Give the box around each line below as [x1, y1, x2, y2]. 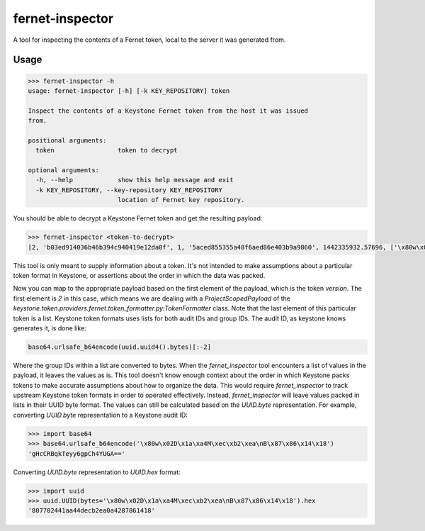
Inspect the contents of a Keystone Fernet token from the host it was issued [28, 106, 308, 115]
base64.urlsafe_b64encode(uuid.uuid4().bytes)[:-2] [28, 342, 212, 351]
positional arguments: [28, 136, 107, 145]
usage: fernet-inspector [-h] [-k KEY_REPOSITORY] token [28, 86, 230, 95]
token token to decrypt [35, 146, 178, 155]
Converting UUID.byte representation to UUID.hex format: [13, 468, 181, 476]
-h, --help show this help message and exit [35, 176, 234, 184]
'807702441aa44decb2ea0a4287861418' [28, 507, 156, 515]
